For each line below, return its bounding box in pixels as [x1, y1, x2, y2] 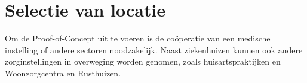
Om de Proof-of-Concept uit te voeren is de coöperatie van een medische [5, 32, 271, 44]
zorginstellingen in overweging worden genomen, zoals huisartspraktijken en [5, 55, 281, 68]
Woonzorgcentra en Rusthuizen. [5, 66, 121, 79]
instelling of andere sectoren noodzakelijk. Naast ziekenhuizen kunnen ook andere [5, 43, 303, 56]
